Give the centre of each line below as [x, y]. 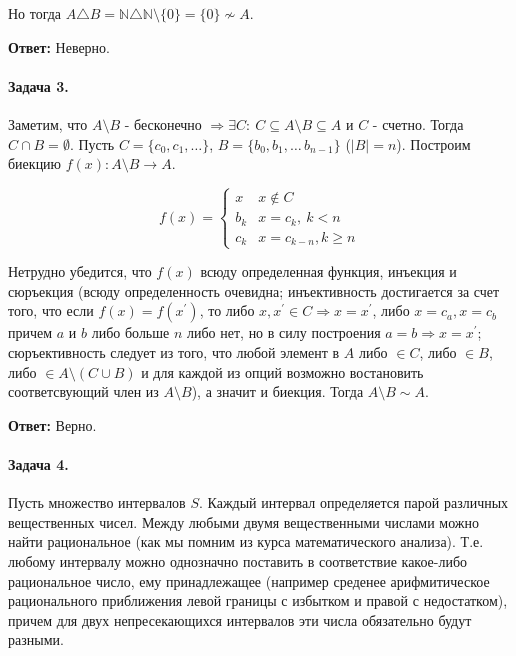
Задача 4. [38, 464]
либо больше [130, 332]
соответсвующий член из [83, 391]
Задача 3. [38, 85]
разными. [36, 639]
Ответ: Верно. [52, 424]
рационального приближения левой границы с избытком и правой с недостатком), [258, 600]
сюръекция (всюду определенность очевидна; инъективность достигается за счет [254, 290]
